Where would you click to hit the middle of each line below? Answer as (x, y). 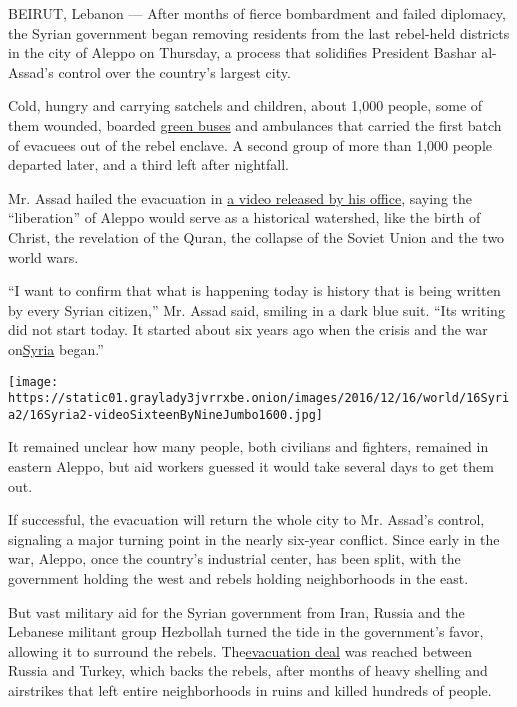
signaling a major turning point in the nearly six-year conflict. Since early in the (254, 538)
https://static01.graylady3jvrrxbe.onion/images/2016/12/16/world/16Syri (259, 398)
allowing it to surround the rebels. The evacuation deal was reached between (240, 650)
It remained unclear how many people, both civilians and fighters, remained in (248, 446)
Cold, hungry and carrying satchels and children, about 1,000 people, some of (245, 105)
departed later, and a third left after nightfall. (148, 164)
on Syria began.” (56, 348)
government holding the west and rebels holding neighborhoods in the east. (238, 578)
